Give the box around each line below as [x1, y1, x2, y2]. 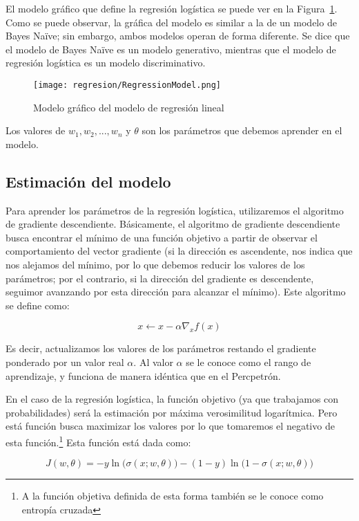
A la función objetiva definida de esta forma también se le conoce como [21, 488, 324, 503]
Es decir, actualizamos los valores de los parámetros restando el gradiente [6, 341, 316, 356]
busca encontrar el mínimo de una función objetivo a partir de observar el [6, 230, 318, 244]
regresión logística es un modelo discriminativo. [6, 55, 206, 70]
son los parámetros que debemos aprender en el [142, 123, 342, 138]
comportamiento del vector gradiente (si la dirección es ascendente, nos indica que [6, 244, 353, 258]
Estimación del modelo [6, 170, 171, 192]
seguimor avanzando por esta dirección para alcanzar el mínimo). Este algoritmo [6, 284, 346, 299]
